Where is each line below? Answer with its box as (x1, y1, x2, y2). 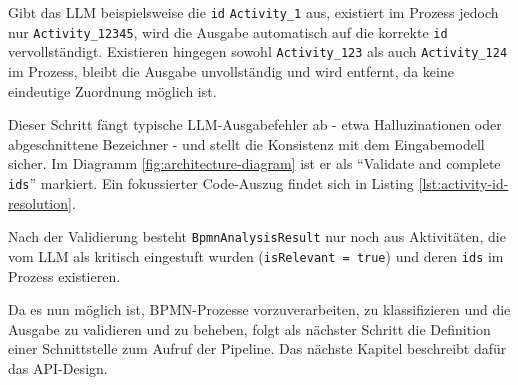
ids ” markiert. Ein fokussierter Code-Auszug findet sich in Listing (8, 172, 414, 193)
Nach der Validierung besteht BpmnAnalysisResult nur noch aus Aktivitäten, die (8, 226, 506, 247)
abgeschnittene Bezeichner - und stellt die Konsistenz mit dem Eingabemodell (8, 133, 485, 154)
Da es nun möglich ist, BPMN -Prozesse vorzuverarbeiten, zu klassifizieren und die (8, 299, 511, 320)
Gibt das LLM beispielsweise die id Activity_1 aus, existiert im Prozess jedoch (8, 2, 499, 22)
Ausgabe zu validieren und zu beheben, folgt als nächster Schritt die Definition (8, 318, 491, 339)
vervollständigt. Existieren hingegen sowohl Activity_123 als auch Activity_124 (8, 41, 508, 62)
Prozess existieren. (8, 265, 121, 286)
